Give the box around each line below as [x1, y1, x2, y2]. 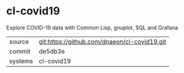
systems [9, 57, 33, 65]
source [9, 37, 29, 45]
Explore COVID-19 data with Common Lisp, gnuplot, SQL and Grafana [6, 24, 179, 31]
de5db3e [38, 47, 65, 55]
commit [9, 47, 31, 55]
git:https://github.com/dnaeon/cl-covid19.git [38, 37, 167, 45]
